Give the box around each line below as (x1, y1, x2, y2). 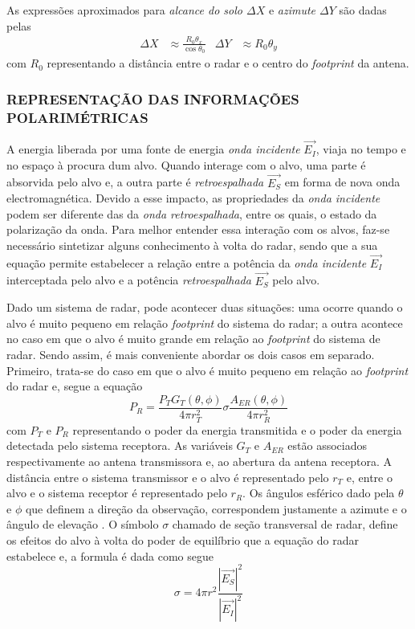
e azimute (268, 2, 316, 18)
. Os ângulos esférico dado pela (242, 484, 395, 501)
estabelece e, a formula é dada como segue (6, 547, 214, 564)
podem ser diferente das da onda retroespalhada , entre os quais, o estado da (6, 205, 377, 222)
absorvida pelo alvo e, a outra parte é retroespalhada (6, 174, 264, 190)
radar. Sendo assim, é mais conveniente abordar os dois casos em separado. (6, 345, 375, 362)
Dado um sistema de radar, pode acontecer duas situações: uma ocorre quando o (6, 299, 403, 316)
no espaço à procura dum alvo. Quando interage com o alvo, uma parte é (6, 156, 366, 173)
